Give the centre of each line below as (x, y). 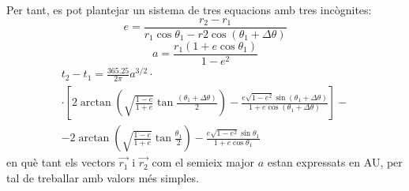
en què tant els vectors (61, 162)
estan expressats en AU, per (335, 162)
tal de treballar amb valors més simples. (103, 177)
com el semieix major (203, 162)
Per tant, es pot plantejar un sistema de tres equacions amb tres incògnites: (189, 9)
